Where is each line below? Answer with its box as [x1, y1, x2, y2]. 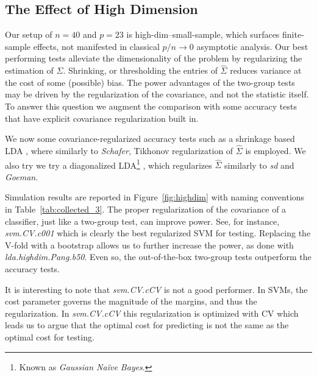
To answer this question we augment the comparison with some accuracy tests [5, 99, 297, 112]
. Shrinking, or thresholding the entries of [63, 64, 218, 77]
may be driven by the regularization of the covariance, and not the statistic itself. [5, 88, 309, 100]
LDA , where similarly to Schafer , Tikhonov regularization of [5, 144, 233, 157]
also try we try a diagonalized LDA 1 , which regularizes [5, 157, 212, 171]
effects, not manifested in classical [33, 40, 160, 52]
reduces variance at [230, 64, 302, 77]
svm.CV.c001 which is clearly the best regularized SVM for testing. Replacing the [5, 227, 311, 239]
